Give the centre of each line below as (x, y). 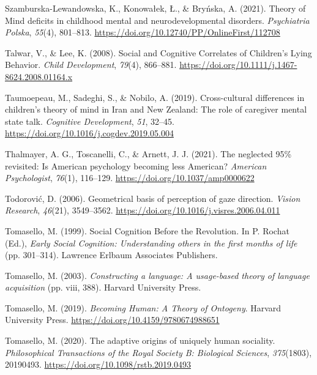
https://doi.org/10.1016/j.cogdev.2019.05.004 (89, 133)
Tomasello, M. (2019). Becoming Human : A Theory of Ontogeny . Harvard (143, 307)
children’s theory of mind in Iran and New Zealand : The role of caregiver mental (156, 109)
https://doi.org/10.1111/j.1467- (238, 65)
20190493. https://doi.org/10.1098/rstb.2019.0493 (98, 364)
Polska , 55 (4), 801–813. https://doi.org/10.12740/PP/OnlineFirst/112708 (143, 32)
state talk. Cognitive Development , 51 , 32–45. (90, 121)
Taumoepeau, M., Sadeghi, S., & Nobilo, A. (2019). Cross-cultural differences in (155, 97)
